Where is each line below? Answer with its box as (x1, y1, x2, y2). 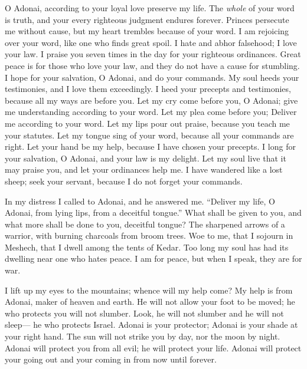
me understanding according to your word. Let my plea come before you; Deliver (5, 106, 297, 118)
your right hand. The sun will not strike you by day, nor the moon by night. (5, 330, 280, 342)
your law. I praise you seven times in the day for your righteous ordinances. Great (5, 48, 301, 60)
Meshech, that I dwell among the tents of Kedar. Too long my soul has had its (5, 240, 289, 253)
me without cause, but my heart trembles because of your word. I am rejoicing (5, 25, 289, 37)
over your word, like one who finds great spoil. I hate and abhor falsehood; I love (5, 36, 297, 48)
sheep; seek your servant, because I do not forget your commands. (5, 174, 243, 187)
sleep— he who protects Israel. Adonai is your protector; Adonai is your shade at (5, 318, 298, 331)
